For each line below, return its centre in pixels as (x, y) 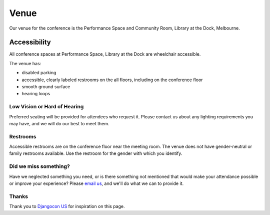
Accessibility (30, 42)
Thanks (19, 196)
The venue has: (25, 63)
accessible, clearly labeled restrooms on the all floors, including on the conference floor (112, 80)
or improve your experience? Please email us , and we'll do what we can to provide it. (96, 183)
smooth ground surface (46, 87)
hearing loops (36, 94)
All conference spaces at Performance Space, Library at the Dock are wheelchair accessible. (105, 54)
